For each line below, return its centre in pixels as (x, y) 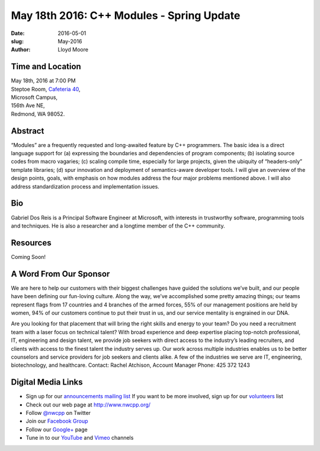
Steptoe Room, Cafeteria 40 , (46, 89)
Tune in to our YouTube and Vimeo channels (80, 438)
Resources (31, 243)
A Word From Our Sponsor (60, 274)
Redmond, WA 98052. (38, 114)
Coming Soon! (28, 257)
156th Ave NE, (28, 105)
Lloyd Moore (73, 50)
